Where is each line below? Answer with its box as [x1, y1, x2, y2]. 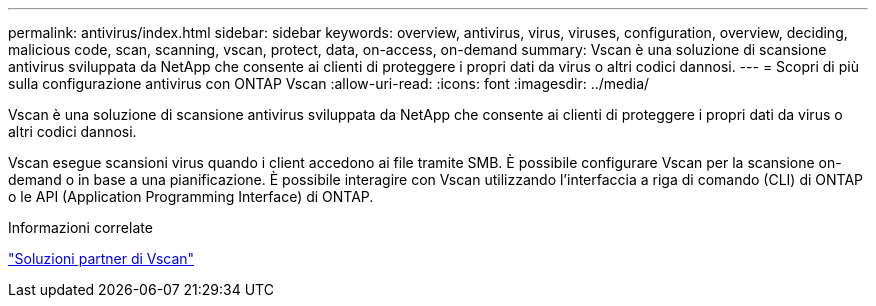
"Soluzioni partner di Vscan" [8, 250, 195, 267]
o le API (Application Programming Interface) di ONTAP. [8, 188, 374, 205]
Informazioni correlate [8, 219, 153, 236]
